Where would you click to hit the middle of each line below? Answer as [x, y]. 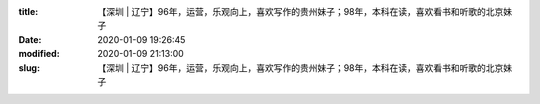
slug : [29, 67]
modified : [39, 54]
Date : [30, 39]
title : [28, 11]
